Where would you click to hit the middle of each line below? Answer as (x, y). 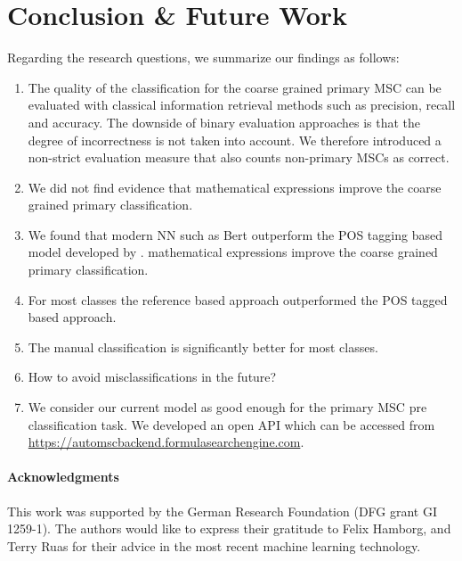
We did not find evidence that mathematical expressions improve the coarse (235, 187)
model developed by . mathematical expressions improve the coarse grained (233, 252)
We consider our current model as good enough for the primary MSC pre (227, 407)
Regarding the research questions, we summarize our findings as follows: (203, 58)
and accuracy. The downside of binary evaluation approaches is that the (224, 122)
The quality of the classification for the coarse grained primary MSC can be (235, 87)
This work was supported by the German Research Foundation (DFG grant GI (223, 511)
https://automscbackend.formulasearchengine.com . (166, 442)
